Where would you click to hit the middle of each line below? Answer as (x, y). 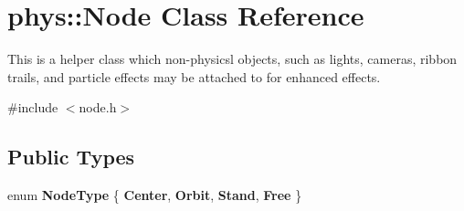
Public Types (71, 157)
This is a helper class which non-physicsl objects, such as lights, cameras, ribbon (232, 59)
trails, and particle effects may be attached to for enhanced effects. (194, 76)
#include (33, 107)
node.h (98, 107)
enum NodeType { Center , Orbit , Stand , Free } (155, 195)
